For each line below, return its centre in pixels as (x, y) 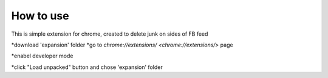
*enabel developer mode (42, 56)
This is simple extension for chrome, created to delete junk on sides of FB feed (110, 34)
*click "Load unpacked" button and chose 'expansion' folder (87, 67)
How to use (40, 16)
